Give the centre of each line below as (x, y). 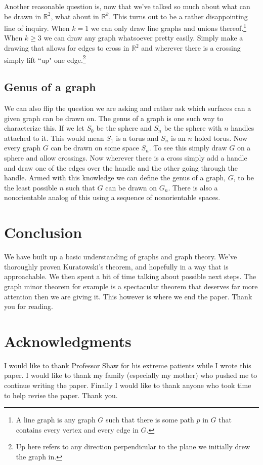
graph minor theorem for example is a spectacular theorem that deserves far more (131, 286)
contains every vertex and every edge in (77, 429)
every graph (23, 148)
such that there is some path (150, 420)
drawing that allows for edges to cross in (67, 48)
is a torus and (137, 138)
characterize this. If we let (44, 128)
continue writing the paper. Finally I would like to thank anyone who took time (128, 385)
